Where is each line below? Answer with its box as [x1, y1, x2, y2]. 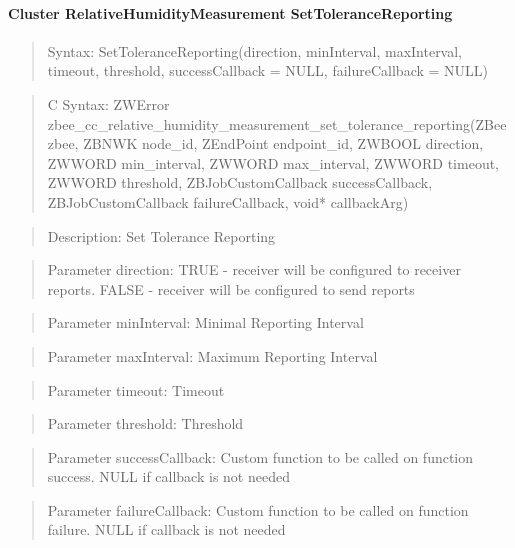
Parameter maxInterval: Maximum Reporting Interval [47, 345, 378, 366]
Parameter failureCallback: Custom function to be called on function [47, 499, 469, 520]
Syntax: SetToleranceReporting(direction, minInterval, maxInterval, [47, 40, 463, 61]
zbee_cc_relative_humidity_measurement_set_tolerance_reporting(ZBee [47, 113, 507, 134]
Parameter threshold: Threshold [47, 413, 244, 434]
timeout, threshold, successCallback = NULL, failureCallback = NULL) [47, 60, 489, 81]
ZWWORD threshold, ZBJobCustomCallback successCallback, [47, 172, 433, 193]
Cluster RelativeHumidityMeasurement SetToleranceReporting [8, 2, 453, 23]
